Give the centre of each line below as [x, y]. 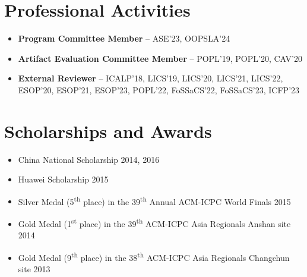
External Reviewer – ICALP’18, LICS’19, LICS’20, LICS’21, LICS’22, [151, 78]
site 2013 [34, 269]
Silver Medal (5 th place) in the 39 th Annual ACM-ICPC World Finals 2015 [154, 200]
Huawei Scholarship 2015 [63, 179]
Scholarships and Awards [108, 130]
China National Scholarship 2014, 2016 [89, 159]
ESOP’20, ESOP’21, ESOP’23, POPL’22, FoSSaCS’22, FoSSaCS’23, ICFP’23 [159, 89]
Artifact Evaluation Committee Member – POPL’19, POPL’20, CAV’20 [160, 58]
